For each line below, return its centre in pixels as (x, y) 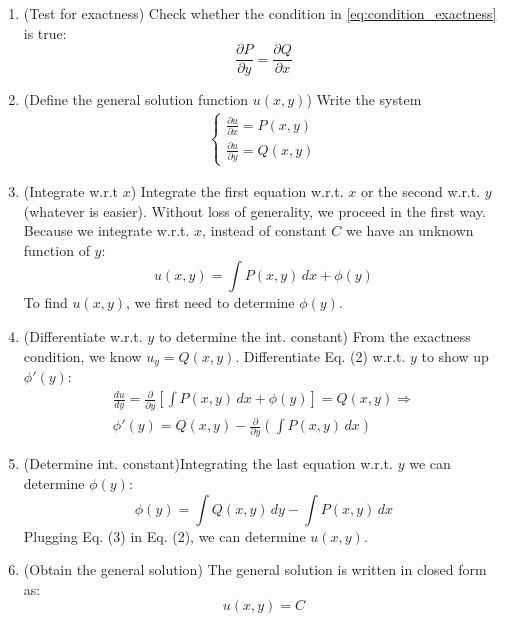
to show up (455, 355)
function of (56, 249)
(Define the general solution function (136, 99)
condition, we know (82, 355)
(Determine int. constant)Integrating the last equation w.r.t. (208, 463)
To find (45, 302)
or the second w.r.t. (420, 191)
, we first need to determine (210, 302)
